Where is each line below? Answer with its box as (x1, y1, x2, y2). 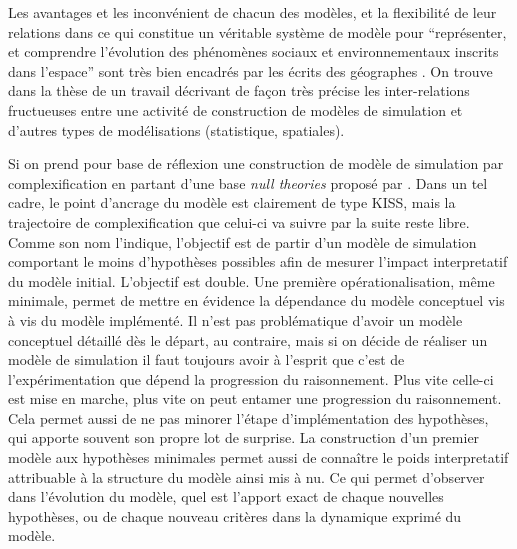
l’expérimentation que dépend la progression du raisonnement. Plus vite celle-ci (8, 368, 494, 389)
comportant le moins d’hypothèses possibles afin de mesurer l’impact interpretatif (8, 251, 508, 272)
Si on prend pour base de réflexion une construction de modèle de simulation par (8, 153, 504, 174)
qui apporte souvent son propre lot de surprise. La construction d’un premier (8, 427, 480, 448)
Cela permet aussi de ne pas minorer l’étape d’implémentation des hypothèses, (8, 407, 489, 428)
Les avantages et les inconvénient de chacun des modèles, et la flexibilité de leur (8, 2, 497, 22)
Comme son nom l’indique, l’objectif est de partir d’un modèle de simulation (8, 231, 477, 252)
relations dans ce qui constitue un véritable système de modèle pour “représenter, (8, 21, 507, 42)
